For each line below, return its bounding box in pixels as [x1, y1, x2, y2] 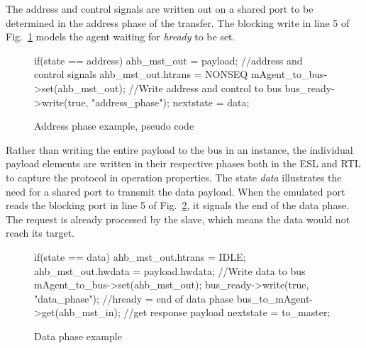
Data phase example [34, 328, 122, 343]
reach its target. [6, 225, 74, 240]
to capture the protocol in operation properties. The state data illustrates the [6, 169, 342, 184]
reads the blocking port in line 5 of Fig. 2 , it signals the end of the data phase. [6, 198, 350, 213]
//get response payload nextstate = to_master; [123, 305, 331, 320]
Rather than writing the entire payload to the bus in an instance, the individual [6, 142, 353, 157]
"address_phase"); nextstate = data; [91, 94, 250, 109]
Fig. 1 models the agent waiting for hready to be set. [6, 29, 235, 44]
